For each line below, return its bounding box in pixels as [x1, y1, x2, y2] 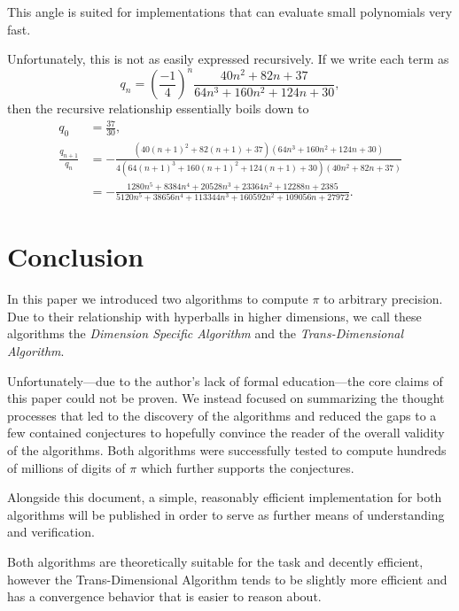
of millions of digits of [7, 458, 126, 476]
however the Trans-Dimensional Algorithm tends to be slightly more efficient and [7, 569, 447, 588]
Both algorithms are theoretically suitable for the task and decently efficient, [7, 552, 424, 570]
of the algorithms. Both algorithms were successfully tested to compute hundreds [7, 440, 447, 459]
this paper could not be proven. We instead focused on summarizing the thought [7, 389, 445, 407]
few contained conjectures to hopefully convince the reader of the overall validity [7, 423, 445, 442]
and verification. [7, 522, 95, 541]
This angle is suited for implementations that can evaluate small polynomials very [7, 3, 453, 20]
